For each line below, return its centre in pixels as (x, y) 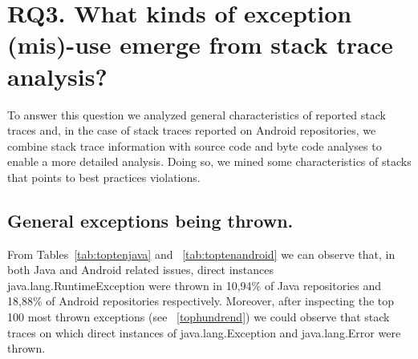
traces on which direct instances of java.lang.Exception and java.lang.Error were (204, 332)
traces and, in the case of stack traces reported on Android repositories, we (192, 130)
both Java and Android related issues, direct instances (141, 270)
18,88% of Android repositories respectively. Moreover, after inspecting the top (201, 301)
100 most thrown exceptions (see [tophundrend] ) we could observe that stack (199, 317)
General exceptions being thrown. (150, 220)
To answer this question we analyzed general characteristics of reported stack (197, 114)
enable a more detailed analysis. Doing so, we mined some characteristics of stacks (209, 161)
